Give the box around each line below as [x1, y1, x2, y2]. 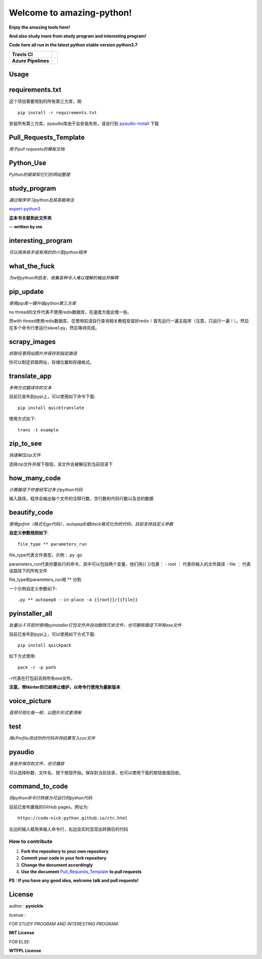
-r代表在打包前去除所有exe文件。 [9, 675, 75, 681]
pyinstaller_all [9, 610, 53, 618]
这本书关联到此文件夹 [9, 215, 52, 221]
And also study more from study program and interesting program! [9, 33, 147, 39]
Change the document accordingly [21, 862, 93, 868]
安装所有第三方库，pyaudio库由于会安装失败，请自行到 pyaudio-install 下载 [9, 120, 159, 126]
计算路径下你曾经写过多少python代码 [9, 486, 82, 493]
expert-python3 [9, 206, 41, 212]
